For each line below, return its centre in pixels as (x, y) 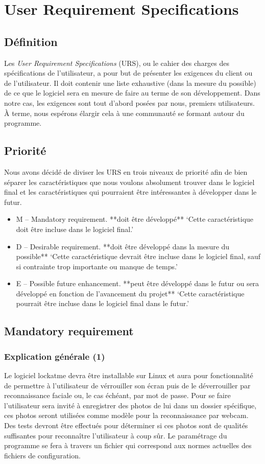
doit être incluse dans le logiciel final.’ (75, 229)
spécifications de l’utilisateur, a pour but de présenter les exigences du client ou (128, 73)
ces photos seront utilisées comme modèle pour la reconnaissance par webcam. (126, 415)
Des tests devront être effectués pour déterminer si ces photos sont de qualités (126, 425)
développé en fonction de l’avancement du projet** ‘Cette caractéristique (130, 293)
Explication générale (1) (55, 356)
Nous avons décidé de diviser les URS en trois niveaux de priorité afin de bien (126, 171)
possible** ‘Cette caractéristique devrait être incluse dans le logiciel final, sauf (138, 256)
